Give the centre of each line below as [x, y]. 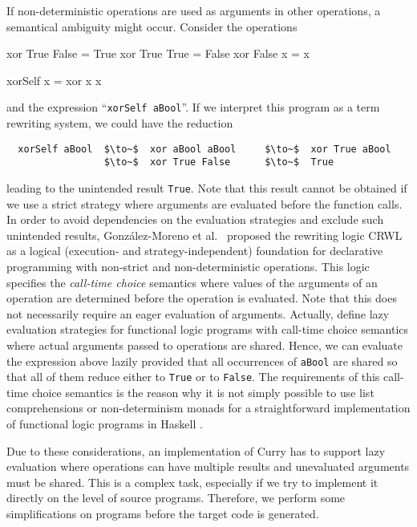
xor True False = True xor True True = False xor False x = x [158, 53]
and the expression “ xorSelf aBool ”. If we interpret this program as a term [193, 107]
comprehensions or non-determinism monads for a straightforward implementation [208, 408]
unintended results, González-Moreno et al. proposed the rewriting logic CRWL [204, 235]
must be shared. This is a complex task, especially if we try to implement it [192, 482]
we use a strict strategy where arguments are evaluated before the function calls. [204, 203]
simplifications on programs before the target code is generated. [163, 513]
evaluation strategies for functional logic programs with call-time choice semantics [208, 329]
